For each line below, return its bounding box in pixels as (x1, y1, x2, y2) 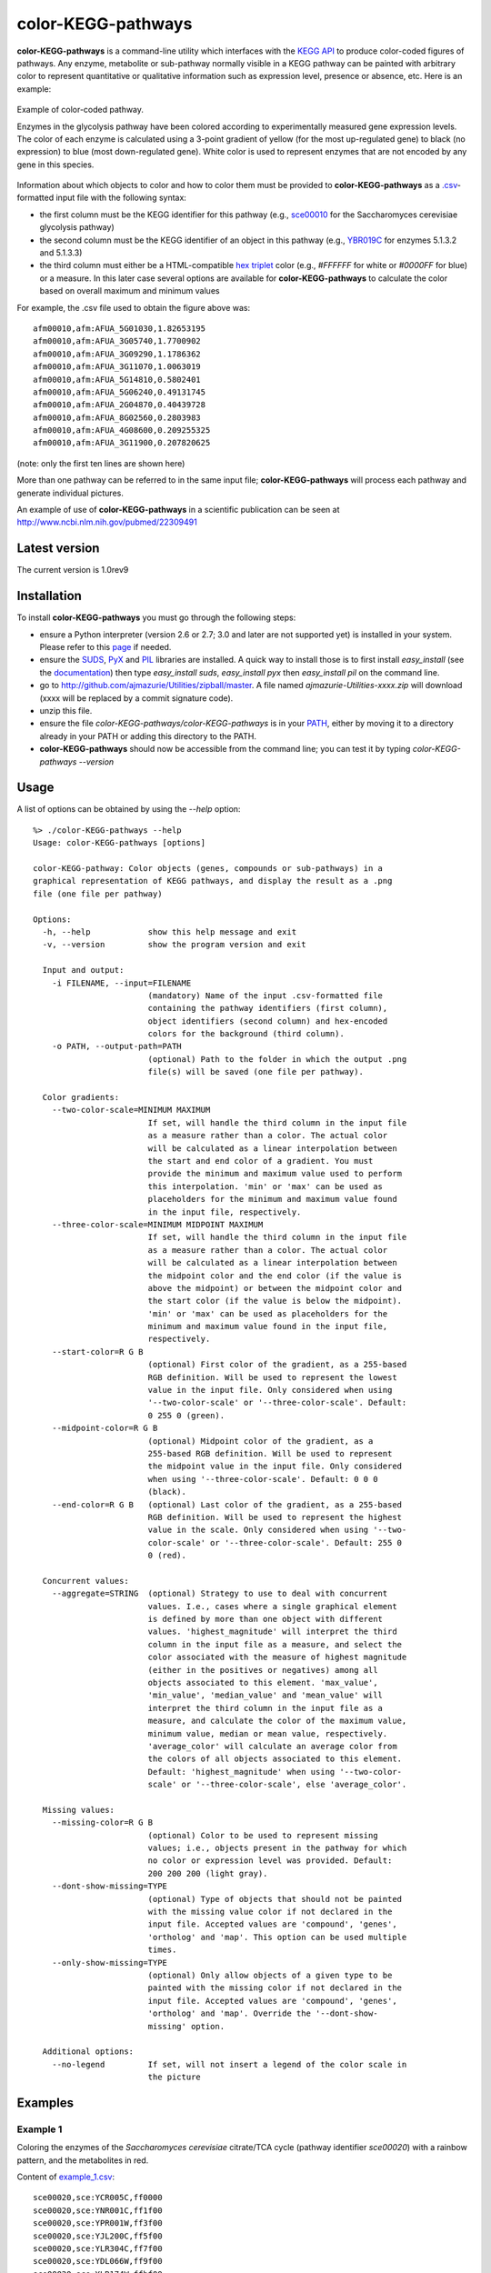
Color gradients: (42, 1092, 120, 1103)
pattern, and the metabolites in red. (16, 2155, 149, 2166)
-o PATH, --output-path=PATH (51, 1041, 182, 1052)
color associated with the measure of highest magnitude (147, 1652, 407, 1663)
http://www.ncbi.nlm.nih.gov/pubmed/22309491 (16, 516, 197, 527)
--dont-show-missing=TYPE (51, 1881, 168, 1891)
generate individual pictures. (16, 487, 125, 498)
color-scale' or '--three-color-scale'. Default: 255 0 (147, 1537, 403, 1547)
